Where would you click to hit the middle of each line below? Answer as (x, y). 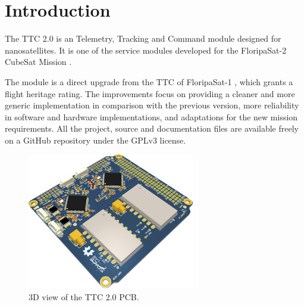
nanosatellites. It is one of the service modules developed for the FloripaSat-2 (146, 50)
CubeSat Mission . (38, 62)
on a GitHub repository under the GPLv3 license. (95, 140)
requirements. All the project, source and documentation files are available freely (152, 128)
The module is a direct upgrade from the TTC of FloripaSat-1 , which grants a (149, 81)
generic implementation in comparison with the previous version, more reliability (152, 105)
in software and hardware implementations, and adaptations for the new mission (151, 116)
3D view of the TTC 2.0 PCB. (84, 296)
